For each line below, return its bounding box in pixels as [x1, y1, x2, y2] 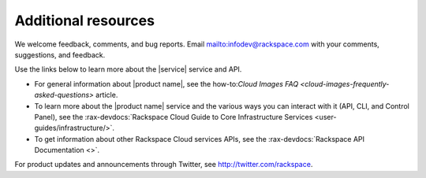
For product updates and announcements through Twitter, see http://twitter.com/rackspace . [14, 160, 313, 169]
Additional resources [14, 12, 155, 29]
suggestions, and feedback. [14, 50, 106, 59]
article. [95, 91, 118, 100]
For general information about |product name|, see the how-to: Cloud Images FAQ [34, 79, 299, 88]
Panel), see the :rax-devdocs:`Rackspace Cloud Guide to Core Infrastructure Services [34, 112, 313, 121]
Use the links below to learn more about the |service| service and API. [14, 65, 242, 74]
